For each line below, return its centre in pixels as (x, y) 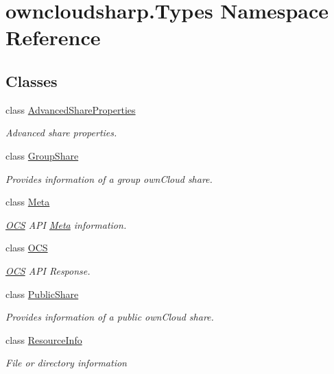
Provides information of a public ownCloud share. (110, 317)
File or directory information (66, 363)
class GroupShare (42, 155)
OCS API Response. (48, 270)
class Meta (28, 202)
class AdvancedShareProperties (71, 109)
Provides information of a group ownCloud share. (109, 178)
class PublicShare (42, 294)
